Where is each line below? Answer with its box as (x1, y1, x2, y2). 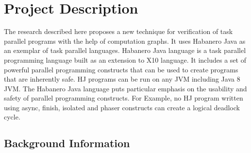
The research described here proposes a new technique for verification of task (4, 26, 233, 36)
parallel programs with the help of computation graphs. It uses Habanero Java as (4, 35, 246, 46)
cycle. (4, 112, 20, 122)
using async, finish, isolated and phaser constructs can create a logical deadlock (4, 102, 240, 112)
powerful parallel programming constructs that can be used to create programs (4, 64, 238, 74)
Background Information (4, 136, 130, 151)
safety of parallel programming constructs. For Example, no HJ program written (4, 93, 243, 103)
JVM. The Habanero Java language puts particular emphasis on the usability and (4, 83, 247, 93)
